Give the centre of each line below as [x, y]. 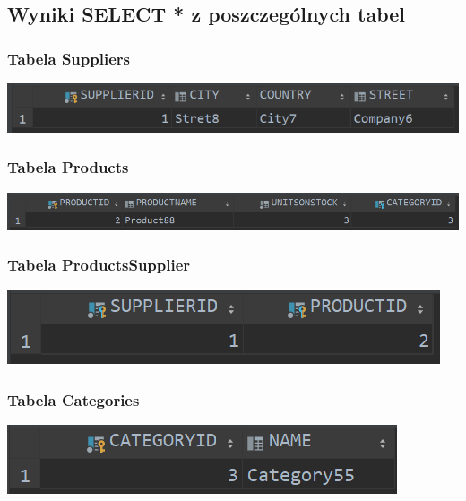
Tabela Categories [73, 400]
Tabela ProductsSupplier [99, 265]
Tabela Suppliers [69, 58]
